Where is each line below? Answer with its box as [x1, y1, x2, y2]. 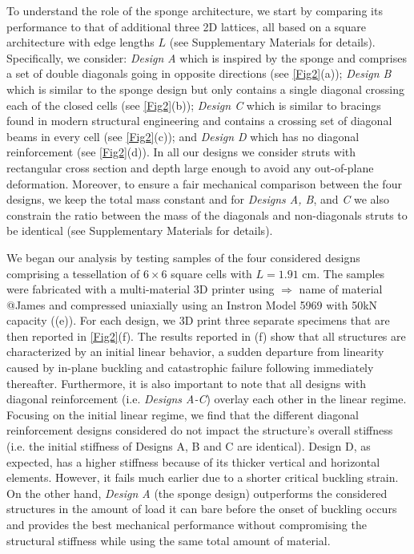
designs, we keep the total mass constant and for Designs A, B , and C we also [6, 191, 389, 208]
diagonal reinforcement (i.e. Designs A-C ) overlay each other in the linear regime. [6, 390, 407, 407]
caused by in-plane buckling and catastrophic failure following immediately [6, 359, 374, 376]
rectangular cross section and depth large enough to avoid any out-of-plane [6, 159, 374, 176]
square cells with [171, 265, 252, 281]
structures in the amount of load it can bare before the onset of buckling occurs [6, 500, 397, 517]
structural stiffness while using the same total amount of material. [6, 532, 331, 548]
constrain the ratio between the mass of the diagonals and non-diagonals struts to [6, 206, 408, 223]
